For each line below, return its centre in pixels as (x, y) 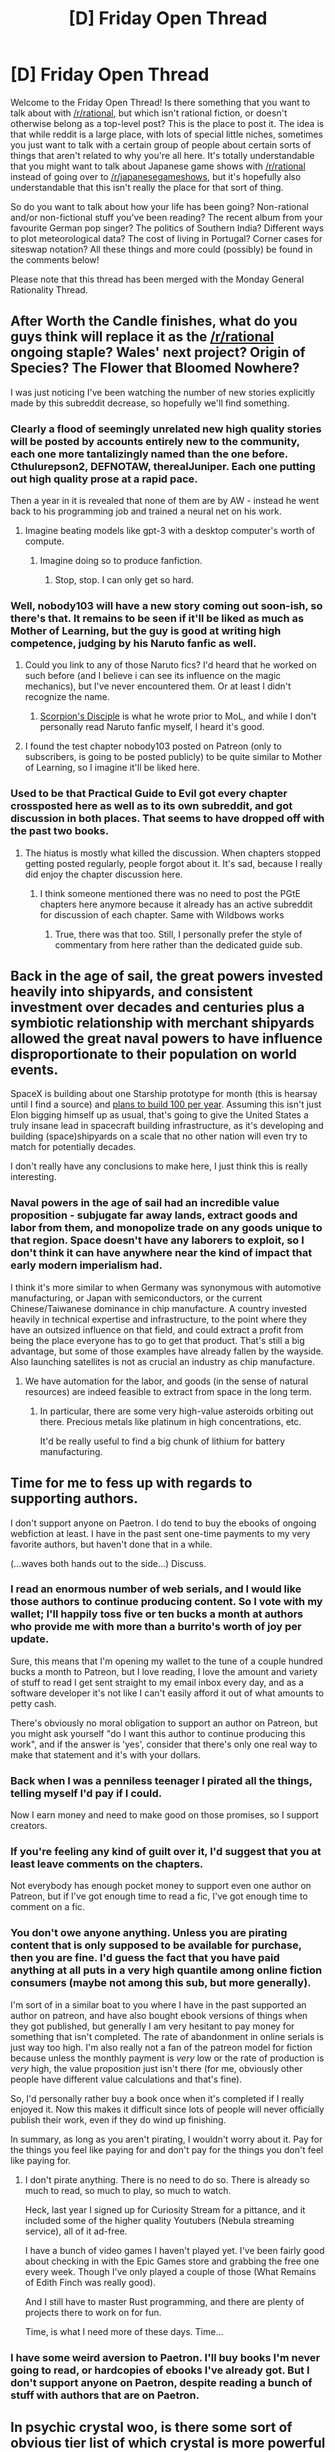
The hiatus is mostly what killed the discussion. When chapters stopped (173, 853)
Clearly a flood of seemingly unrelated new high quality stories (166, 429)
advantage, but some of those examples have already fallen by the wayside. (167, 1351)
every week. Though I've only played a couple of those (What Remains (170, 2271)
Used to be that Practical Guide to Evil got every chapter (149, 794)
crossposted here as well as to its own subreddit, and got (151, 806)
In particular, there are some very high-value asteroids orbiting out (176, 1411)
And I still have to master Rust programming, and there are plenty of (164, 2301)
